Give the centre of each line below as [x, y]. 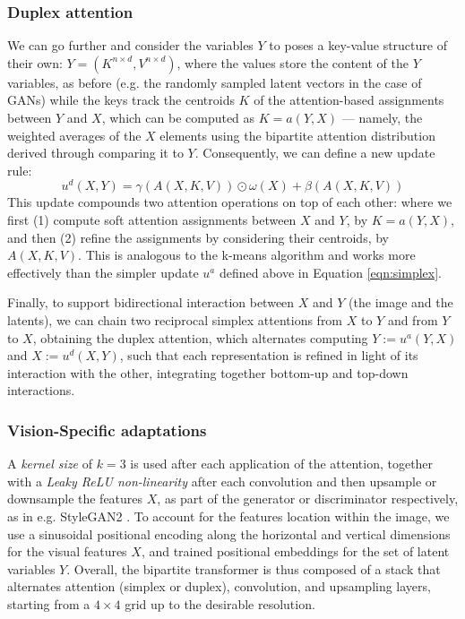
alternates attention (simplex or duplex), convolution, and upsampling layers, [219, 586]
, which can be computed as [178, 117]
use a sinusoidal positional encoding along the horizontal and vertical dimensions [229, 533]
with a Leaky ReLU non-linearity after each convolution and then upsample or [222, 481]
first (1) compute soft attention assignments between [152, 220]
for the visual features [67, 551]
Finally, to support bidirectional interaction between [151, 302]
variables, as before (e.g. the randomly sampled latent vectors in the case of [215, 82]
